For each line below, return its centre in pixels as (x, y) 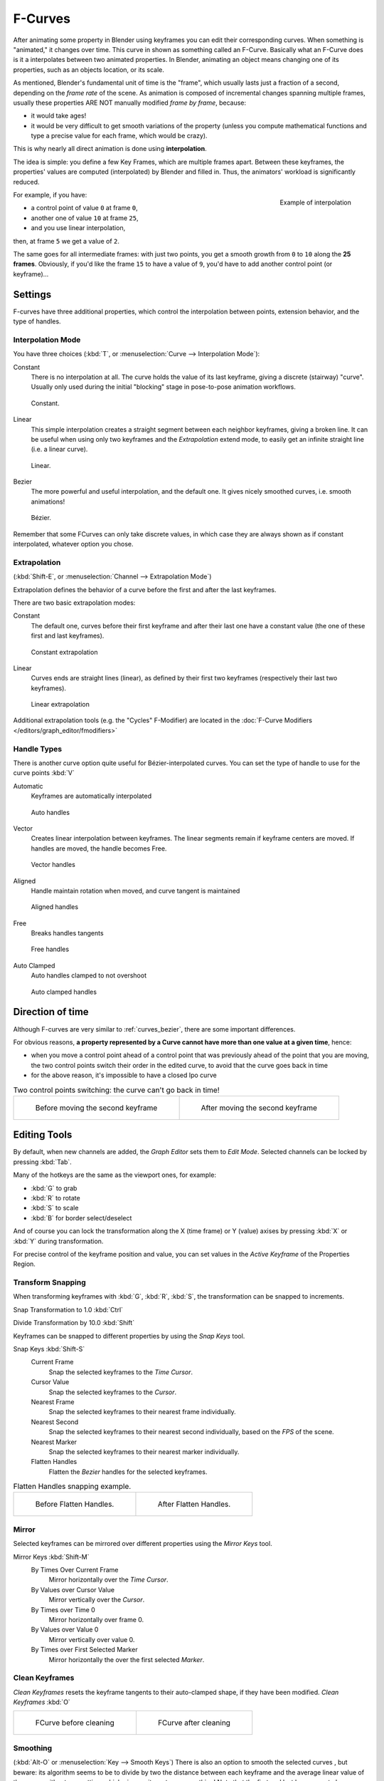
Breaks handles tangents (67, 933)
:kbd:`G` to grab (54, 1188)
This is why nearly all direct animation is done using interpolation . (110, 149)
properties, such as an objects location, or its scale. (89, 69)
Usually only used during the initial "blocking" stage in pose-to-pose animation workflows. (164, 387)
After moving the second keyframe (259, 1108)
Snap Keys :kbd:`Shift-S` (49, 1349)
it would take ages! (59, 116)
